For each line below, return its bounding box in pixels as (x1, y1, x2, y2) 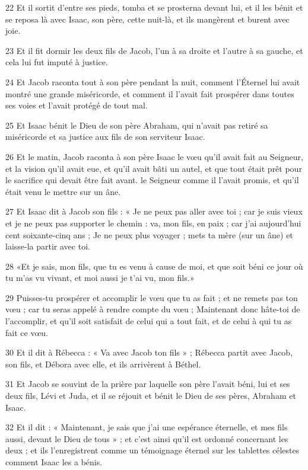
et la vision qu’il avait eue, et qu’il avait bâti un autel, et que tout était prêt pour (5, 162, 302, 174)
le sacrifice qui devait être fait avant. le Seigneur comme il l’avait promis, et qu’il (5, 174, 299, 186)
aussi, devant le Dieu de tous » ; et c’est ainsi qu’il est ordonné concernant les (5, 432, 288, 445)
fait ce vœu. (5, 326, 48, 338)
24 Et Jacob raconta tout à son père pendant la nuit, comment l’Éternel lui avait (5, 75, 300, 88)
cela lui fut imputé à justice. (5, 56, 108, 68)
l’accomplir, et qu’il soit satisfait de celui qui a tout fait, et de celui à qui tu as (5, 315, 292, 327)
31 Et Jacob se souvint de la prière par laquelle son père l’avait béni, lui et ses (5, 378, 290, 390)
